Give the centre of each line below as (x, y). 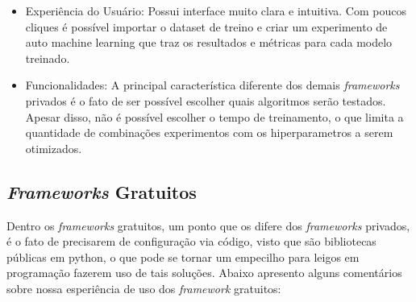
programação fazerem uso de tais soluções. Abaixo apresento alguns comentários (204, 273)
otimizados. (54, 148)
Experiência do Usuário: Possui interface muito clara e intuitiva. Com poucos (216, 10)
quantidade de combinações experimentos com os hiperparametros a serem (209, 132)
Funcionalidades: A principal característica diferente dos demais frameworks (212, 85)
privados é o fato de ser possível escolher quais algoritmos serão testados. (206, 100)
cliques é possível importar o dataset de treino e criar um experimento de (206, 26)
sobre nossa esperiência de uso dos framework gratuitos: (144, 288)
